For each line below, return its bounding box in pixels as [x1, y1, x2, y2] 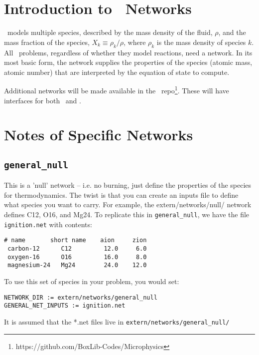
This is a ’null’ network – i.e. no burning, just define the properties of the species [4, 180, 252, 190]
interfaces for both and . [4, 95, 81, 105]
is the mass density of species [156, 36, 246, 47]
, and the [218, 27, 246, 37]
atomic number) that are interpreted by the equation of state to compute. [4, 66, 230, 77]
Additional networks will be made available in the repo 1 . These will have [4, 84, 229, 95]
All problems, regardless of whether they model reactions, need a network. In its [4, 47, 253, 57]
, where [124, 36, 146, 47]
